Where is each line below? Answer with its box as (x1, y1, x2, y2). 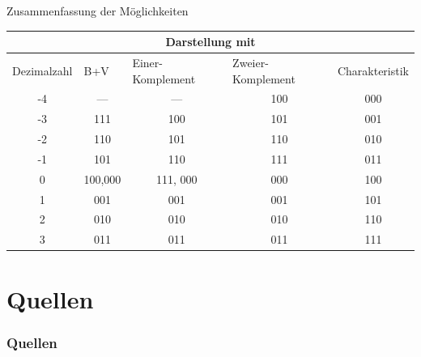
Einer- (132, 53, 163, 70)
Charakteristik (337, 62, 409, 79)
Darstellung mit (165, 33, 256, 50)
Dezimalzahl (12, 62, 73, 79)
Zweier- (232, 53, 269, 70)
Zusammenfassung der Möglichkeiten (6, 2, 189, 19)
